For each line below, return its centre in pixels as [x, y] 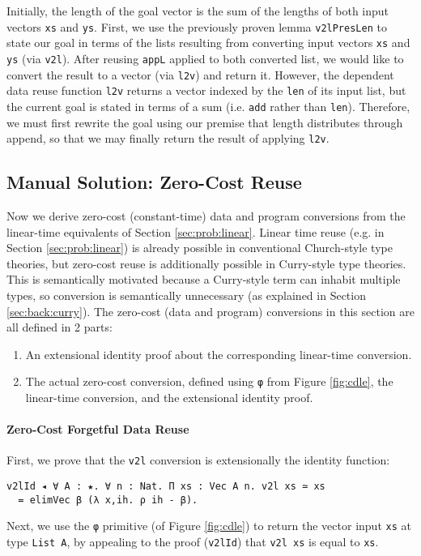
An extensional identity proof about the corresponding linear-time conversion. [219, 354]
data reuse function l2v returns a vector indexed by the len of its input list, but [206, 90]
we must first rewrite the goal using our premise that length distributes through [205, 122]
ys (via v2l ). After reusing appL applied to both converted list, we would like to [205, 58]
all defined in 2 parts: [60, 327]
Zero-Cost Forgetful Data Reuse [98, 429]
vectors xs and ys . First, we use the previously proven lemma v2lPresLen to [197, 26]
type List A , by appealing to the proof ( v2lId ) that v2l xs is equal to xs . [193, 541]
